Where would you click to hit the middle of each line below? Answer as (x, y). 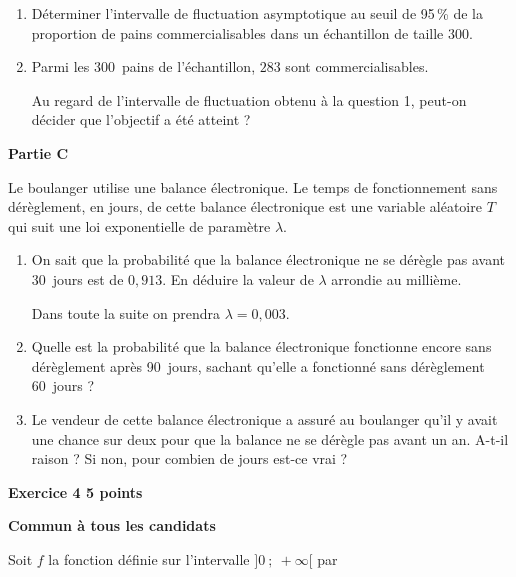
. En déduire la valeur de (238, 278)
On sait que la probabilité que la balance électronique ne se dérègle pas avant (268, 259)
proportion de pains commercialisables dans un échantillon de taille (237, 32)
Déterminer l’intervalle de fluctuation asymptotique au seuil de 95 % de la (257, 13)
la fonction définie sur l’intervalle (149, 558)
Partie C (38, 152)
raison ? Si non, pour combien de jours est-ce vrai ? (189, 458)
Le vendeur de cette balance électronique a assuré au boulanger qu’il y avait (264, 418)
